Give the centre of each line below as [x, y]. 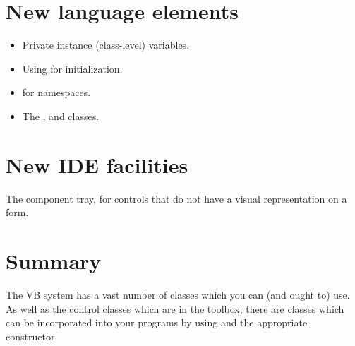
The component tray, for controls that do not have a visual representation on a [176, 198]
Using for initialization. [72, 68]
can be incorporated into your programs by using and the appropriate [157, 322]
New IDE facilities [97, 164]
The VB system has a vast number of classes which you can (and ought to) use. [178, 294]
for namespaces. [56, 92]
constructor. [32, 336]
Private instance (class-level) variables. [106, 45]
